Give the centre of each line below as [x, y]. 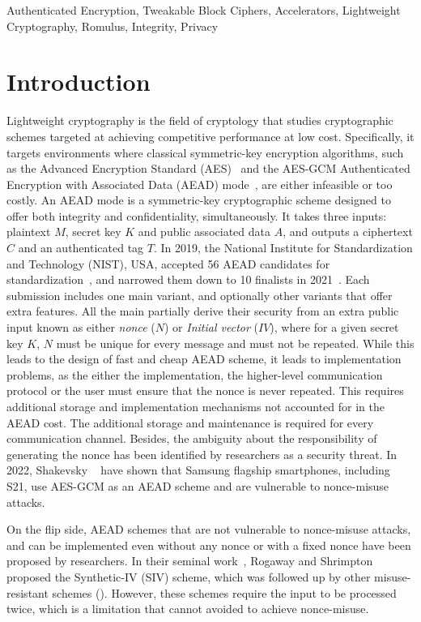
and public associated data [204, 232]
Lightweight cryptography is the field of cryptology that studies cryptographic [200, 120]
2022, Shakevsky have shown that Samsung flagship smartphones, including [198, 470]
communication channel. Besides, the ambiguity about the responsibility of [192, 438]
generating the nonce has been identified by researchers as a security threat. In [202, 454]
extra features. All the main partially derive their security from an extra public [203, 311]
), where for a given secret [334, 327]
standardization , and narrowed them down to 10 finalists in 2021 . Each [188, 279]
